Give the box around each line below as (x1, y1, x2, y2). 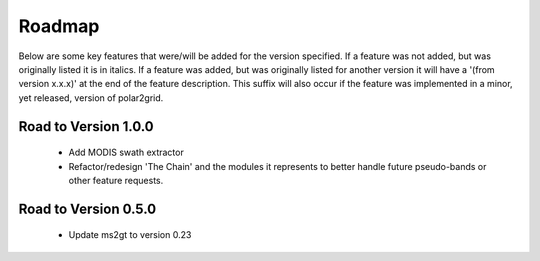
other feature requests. (68, 174, 164, 186)
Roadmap (18, 15, 100, 37)
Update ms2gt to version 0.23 (68, 229, 192, 241)
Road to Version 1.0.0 (18, 118, 154, 135)
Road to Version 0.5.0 (18, 200, 157, 217)
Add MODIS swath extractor (68, 146, 184, 159)
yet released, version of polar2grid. (18, 91, 164, 104)
